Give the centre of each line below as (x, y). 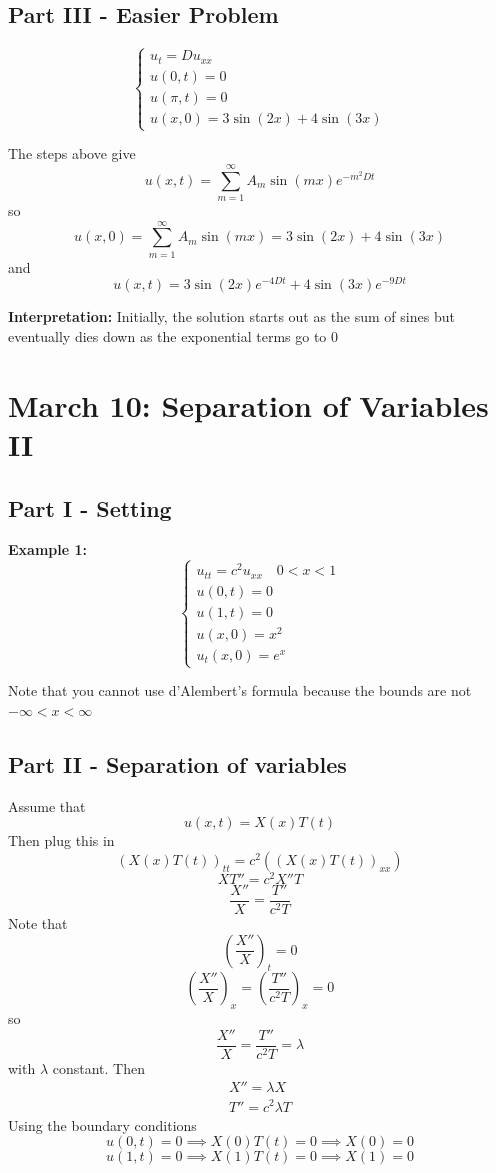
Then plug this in (61, 840)
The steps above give (72, 153)
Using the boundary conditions (102, 1124)
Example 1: (47, 549)
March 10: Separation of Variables (248, 404)
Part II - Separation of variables (177, 763)
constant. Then (98, 1067)
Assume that (47, 805)
